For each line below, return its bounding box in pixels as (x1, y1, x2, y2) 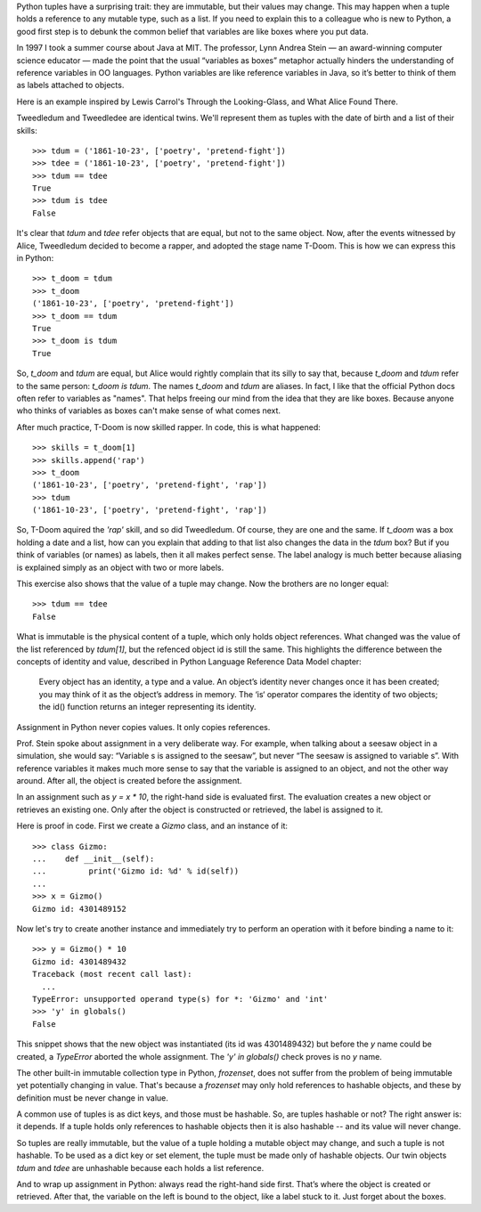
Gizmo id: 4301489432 (32, 956, 126, 966)
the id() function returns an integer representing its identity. (38, 702, 257, 712)
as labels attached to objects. (16, 80, 125, 91)
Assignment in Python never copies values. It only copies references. (16, 721, 271, 732)
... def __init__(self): (32, 854, 155, 864)
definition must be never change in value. (16, 1092, 169, 1103)
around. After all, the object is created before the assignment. (16, 776, 242, 786)
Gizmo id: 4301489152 (32, 904, 126, 914)
